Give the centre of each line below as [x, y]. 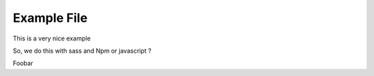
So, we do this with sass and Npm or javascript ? [82, 51]
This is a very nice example [52, 38]
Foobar [23, 63]
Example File [50, 18]
